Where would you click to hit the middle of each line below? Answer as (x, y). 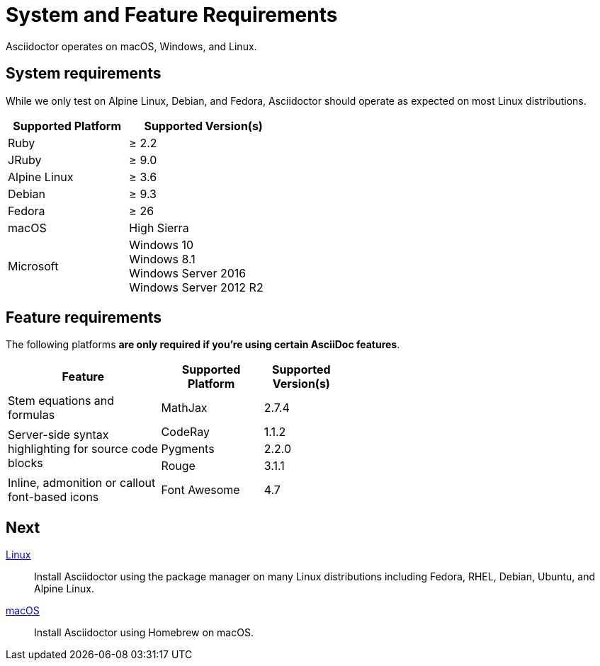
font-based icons (53, 497)
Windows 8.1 (162, 259)
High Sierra (159, 228)
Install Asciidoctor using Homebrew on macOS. (144, 633)
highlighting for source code (83, 449)
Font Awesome (200, 490)
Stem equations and (61, 401)
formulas (32, 415)
